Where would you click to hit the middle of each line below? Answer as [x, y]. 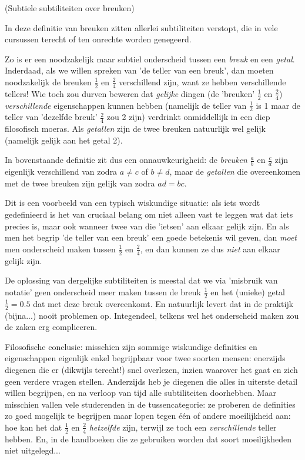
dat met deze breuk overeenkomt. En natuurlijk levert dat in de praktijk [163, 303]
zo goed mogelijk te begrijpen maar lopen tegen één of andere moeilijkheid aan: [148, 416]
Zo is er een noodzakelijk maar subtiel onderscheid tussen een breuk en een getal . [150, 59]
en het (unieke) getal [248, 291]
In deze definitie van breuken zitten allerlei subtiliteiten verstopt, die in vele [141, 27]
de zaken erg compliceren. [51, 327]
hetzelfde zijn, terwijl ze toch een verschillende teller [183, 427]
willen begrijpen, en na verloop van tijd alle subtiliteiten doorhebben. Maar [140, 393]
